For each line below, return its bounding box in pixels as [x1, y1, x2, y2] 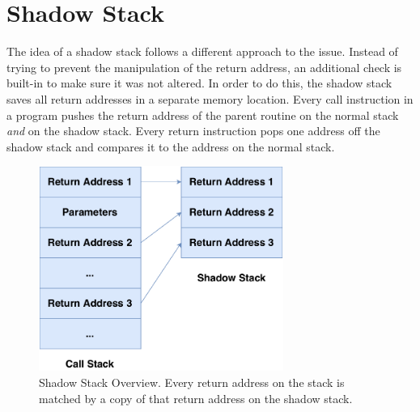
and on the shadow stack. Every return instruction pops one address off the [6, 122, 380, 139]
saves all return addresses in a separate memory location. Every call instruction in [6, 90, 414, 107]
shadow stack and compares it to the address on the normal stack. [6, 138, 335, 155]
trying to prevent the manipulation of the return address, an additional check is [6, 58, 402, 75]
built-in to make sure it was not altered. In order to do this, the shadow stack [6, 74, 392, 91]
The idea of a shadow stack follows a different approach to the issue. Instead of [6, 43, 398, 60]
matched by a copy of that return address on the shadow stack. [39, 389, 353, 406]
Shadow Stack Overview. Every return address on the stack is [39, 374, 345, 391]
